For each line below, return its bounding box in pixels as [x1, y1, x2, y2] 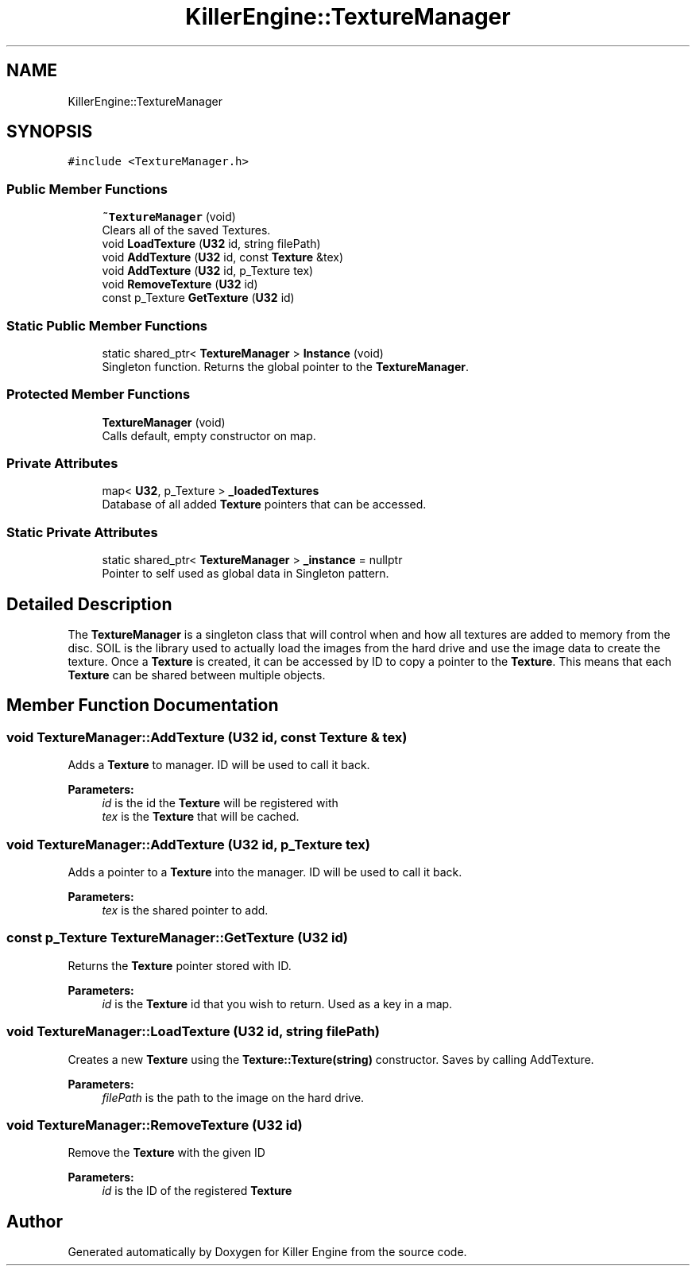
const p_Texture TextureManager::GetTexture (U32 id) [6, 930, 349, 946]
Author [6, 1211, 63, 1231]
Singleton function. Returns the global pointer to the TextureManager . [102, 359, 469, 373]
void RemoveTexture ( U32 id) [102, 277, 258, 292]
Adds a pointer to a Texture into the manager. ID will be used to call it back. [68, 865, 462, 879]
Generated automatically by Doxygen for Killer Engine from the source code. [68, 1245, 467, 1259]
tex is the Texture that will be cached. [102, 810, 300, 824]
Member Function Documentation [6, 695, 279, 716]
